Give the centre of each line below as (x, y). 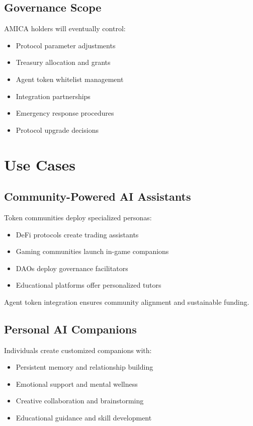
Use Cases (40, 164)
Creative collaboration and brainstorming (80, 401)
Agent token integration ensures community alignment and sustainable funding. (127, 302)
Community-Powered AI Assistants (98, 196)
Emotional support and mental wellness (77, 384)
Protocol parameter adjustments (66, 45)
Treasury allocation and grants (63, 62)
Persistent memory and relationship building (85, 367)
